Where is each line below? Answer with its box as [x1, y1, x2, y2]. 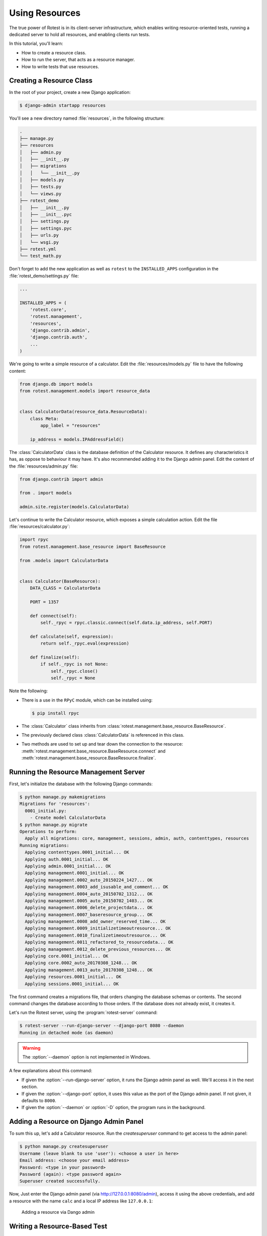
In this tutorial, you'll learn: [9, 41, 63, 46]
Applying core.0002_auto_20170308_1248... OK [25, 960, 137, 966]
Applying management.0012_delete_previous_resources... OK [25, 946, 171, 952]
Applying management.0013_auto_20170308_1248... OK [25, 967, 153, 972]
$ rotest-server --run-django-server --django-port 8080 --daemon [19, 1023, 184, 1028]
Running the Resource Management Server [9, 768, 145, 776]
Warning [22, 1045, 41, 1051]
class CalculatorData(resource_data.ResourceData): [19, 409, 148, 415]
